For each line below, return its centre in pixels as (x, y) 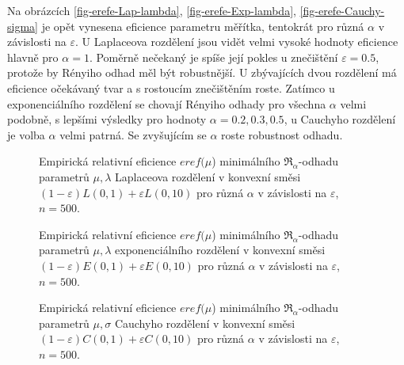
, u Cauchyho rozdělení (340, 119)
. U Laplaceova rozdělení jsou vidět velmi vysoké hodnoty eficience (237, 42)
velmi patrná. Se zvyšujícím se (133, 134)
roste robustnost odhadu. (282, 134)
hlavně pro (33, 57)
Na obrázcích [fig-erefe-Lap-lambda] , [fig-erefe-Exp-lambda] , (152, 10)
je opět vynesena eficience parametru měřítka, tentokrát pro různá (203, 26)
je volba (26, 134)
